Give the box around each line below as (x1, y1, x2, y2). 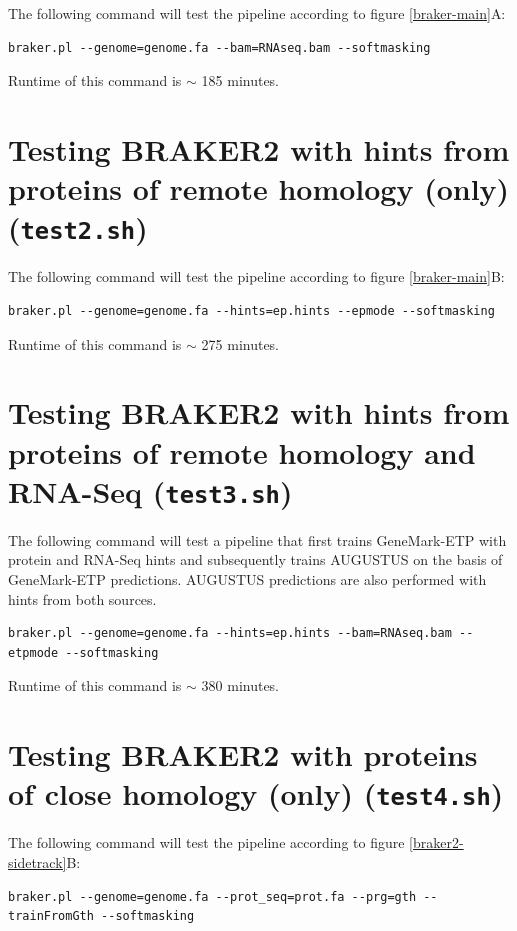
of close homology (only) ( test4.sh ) (8, 773, 504, 814)
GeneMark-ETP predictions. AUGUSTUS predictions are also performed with (8, 569, 487, 589)
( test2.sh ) (8, 207, 148, 248)
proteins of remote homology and (8, 431, 476, 472)
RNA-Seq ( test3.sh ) (8, 470, 293, 511)
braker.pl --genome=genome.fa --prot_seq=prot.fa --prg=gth (8, 889, 417, 904)
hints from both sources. (8, 588, 157, 609)
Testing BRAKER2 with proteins (8, 734, 478, 775)
